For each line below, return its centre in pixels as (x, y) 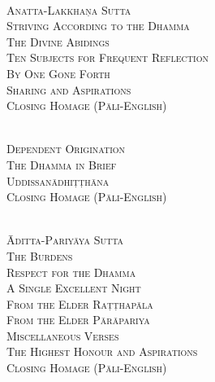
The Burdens (40, 255)
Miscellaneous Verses (63, 335)
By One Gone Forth (58, 73)
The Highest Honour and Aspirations (102, 351)
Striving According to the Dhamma (98, 26)
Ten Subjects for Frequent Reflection (107, 57)
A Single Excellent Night (74, 288)
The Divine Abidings (58, 41)
